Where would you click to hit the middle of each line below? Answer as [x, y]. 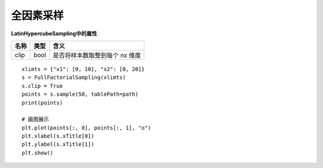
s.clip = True [42, 86]
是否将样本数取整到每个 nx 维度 [97, 55]
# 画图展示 [35, 119]
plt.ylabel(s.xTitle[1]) [58, 144]
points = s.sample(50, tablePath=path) [80, 94]
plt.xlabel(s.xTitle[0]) [58, 136]
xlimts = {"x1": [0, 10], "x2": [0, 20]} [83, 69]
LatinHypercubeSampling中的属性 [54, 33]
